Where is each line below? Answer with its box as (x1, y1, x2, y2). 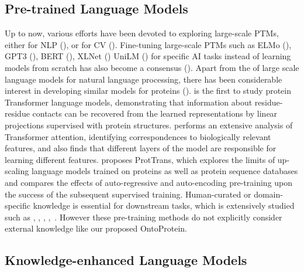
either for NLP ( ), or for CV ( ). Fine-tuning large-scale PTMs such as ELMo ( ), (5, 38, 292, 50)
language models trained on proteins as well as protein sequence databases (31, 165, 298, 177)
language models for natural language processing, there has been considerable (5, 73, 282, 85)
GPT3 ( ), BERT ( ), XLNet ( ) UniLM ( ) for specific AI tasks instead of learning (5, 50, 291, 62)
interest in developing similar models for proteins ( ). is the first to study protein (5, 84, 292, 97)
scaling (5, 165, 29, 177)
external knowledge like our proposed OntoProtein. (5, 222, 187, 234)
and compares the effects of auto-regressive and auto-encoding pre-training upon (5, 176, 293, 188)
